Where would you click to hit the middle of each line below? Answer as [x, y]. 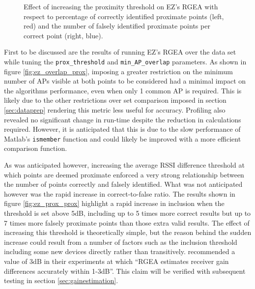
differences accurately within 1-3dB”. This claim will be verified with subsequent [125, 271]
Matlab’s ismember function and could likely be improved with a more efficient [123, 138]
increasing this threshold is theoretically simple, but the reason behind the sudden [128, 232]
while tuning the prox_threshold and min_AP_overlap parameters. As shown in [125, 61]
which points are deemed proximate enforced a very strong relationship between [124, 174]
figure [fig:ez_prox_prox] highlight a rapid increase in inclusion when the [114, 203]
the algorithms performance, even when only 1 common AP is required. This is [123, 90]
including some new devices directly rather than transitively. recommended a [120, 251]
